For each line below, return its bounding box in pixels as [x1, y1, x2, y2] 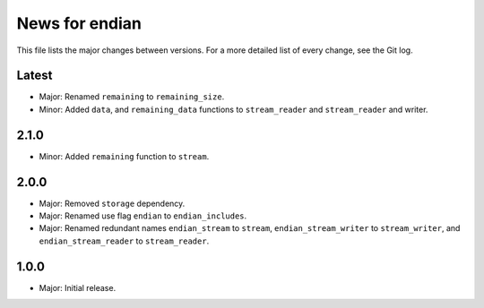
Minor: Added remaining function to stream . [39, 150, 210, 161]
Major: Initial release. [39, 282, 117, 293]
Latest [16, 68, 53, 83]
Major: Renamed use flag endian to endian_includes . [39, 210, 247, 221]
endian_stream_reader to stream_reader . [39, 235, 210, 246]
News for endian [16, 13, 143, 33]
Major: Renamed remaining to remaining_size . [39, 91, 225, 102]
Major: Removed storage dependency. [39, 198, 186, 209]
